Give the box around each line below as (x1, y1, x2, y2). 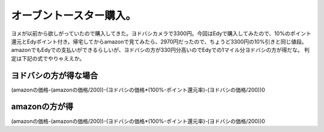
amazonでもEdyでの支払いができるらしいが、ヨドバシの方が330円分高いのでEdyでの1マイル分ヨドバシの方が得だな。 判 (11, 47, 310, 54)
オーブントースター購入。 (11, 9, 136, 22)
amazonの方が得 (11, 102, 74, 112)
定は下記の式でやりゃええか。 (11, 54, 85, 62)
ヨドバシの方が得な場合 (11, 70, 98, 81)
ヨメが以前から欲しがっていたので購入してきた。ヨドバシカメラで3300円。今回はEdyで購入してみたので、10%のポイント (11, 30, 311, 37)
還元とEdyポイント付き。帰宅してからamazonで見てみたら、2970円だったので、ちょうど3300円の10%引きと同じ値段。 (11, 38, 307, 45)
